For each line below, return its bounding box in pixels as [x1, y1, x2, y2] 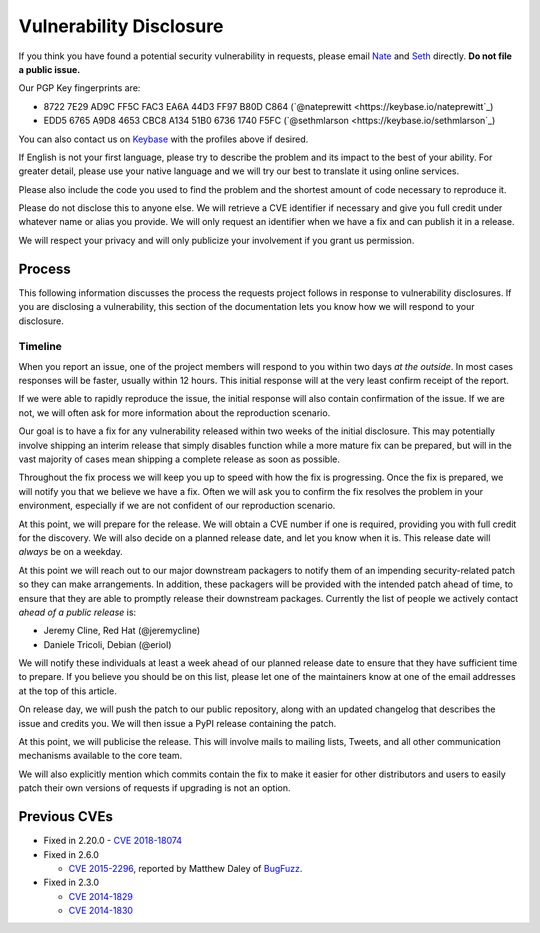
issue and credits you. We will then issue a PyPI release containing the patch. [18, 717, 337, 729]
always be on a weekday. [18, 546, 124, 558]
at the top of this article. [18, 685, 117, 697]
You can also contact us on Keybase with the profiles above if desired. [18, 133, 309, 145]
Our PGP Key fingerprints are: [18, 82, 141, 94]
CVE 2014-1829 [68, 890, 134, 902]
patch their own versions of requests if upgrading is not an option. [18, 782, 291, 794]
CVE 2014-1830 [68, 905, 134, 917]
